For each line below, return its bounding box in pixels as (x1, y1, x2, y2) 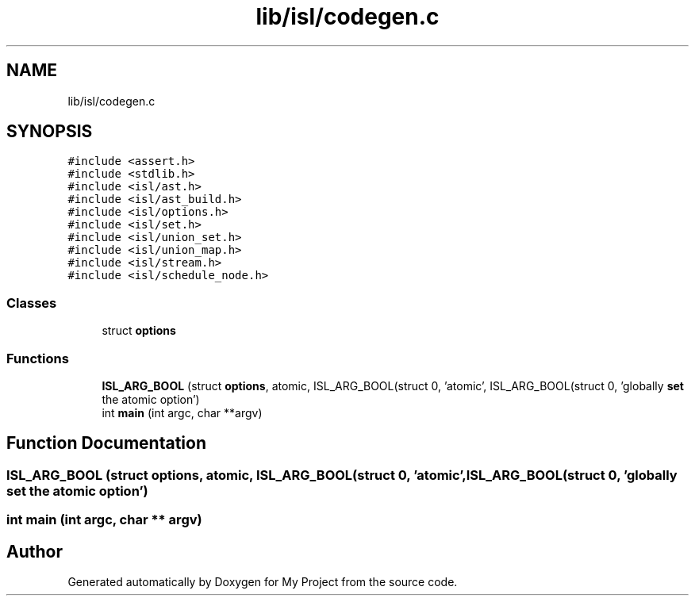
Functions (6, 350, 69, 366)
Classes (6, 294, 57, 311)
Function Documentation (6, 433, 206, 454)
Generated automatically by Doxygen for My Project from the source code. (67, 575, 458, 589)
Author (6, 541, 63, 562)
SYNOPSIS (6, 121, 93, 142)
